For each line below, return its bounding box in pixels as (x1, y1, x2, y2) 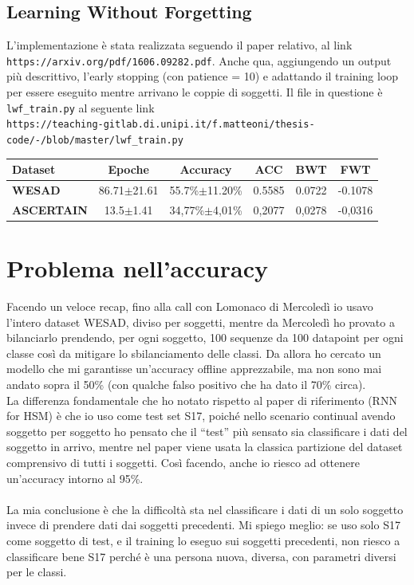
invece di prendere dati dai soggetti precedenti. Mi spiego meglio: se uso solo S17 (6, 516, 400, 533)
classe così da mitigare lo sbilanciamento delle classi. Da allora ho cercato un (6, 344, 381, 361)
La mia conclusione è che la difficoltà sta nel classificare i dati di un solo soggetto (6, 501, 404, 517)
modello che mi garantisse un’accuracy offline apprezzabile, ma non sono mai (6, 360, 382, 377)
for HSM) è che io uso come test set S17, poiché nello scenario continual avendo (6, 407, 396, 424)
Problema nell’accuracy (6, 252, 268, 285)
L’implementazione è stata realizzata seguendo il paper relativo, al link (6, 37, 353, 53)
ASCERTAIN (12, 201, 88, 218)
